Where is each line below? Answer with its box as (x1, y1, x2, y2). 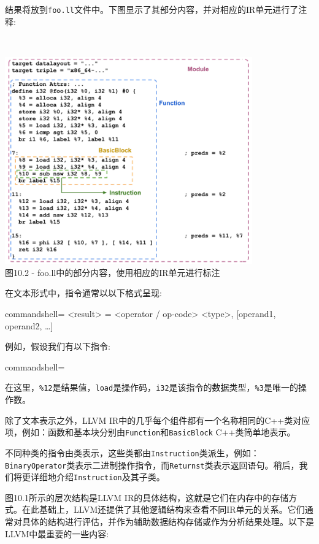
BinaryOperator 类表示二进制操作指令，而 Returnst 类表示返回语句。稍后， (5, 458, 299, 471)
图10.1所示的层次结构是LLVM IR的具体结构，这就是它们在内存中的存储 (5, 491, 289, 504)
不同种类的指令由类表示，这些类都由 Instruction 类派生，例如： (5, 446, 259, 459)
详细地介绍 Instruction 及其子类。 (30, 470, 165, 483)
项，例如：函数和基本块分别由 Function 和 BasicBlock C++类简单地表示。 (5, 426, 296, 439)
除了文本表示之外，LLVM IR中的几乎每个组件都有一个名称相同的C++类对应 (5, 413, 310, 426)
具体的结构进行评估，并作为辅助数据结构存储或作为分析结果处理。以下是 (21, 515, 314, 528)
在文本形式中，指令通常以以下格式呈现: (5, 286, 162, 299)
